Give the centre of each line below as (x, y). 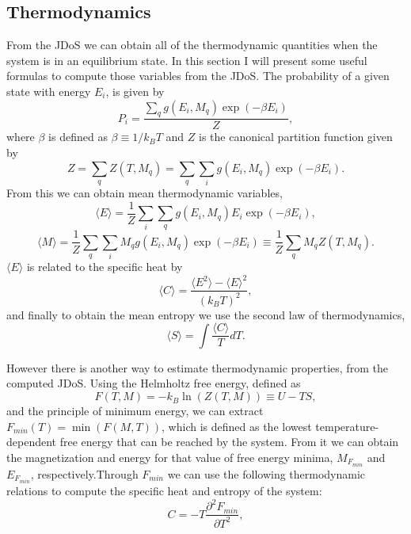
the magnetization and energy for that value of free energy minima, (170, 457)
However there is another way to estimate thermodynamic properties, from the (197, 367)
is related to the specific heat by (105, 267)
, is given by (135, 91)
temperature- (347, 426)
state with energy (49, 91)
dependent (32, 442)
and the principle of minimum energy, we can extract (135, 411)
